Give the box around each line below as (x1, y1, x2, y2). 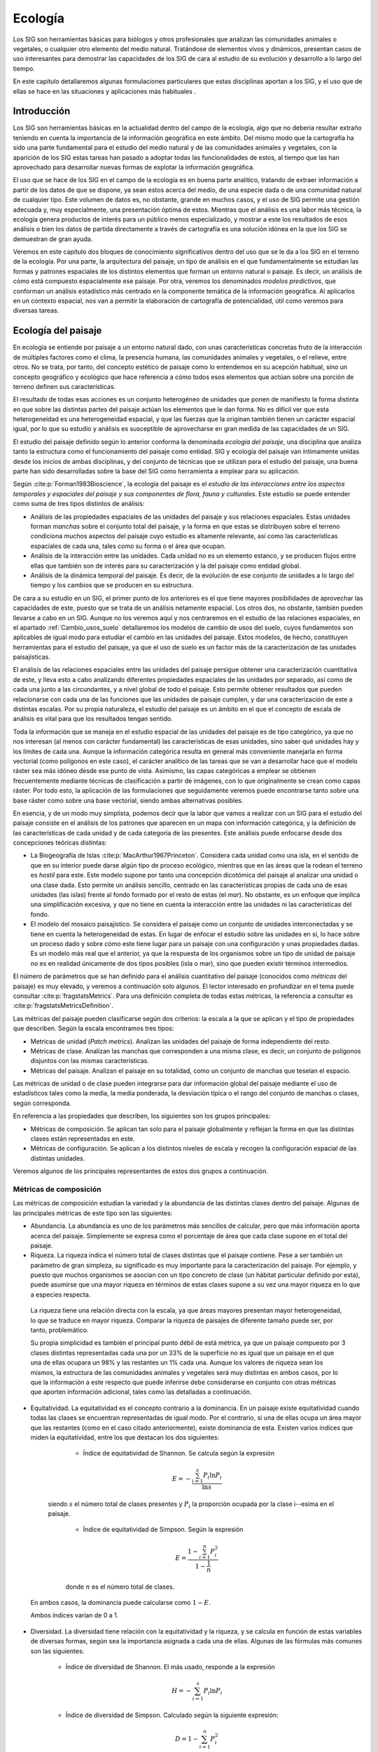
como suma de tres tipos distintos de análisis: (13, 500, 145, 508)
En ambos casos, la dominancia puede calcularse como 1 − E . (30, 1599, 211, 1606)
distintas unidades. (30, 1154, 85, 1163)
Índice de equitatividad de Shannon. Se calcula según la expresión (83, 1449, 275, 1458)
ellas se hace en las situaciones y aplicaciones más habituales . (13, 87, 196, 95)
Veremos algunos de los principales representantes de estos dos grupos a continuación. (13, 1167, 269, 1175)
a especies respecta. (30, 1290, 91, 1299)
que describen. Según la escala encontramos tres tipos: (13, 1024, 174, 1033)
